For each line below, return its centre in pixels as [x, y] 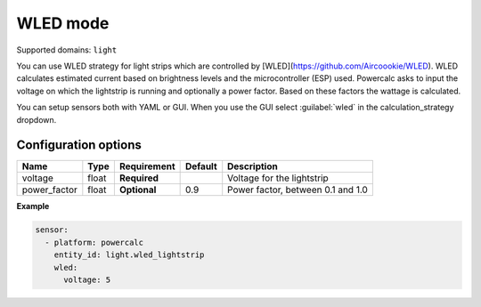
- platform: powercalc [94, 242]
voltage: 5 [87, 279]
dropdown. [37, 119]
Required [139, 178]
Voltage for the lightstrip [278, 178]
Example [33, 206]
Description [253, 166]
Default [201, 166]
